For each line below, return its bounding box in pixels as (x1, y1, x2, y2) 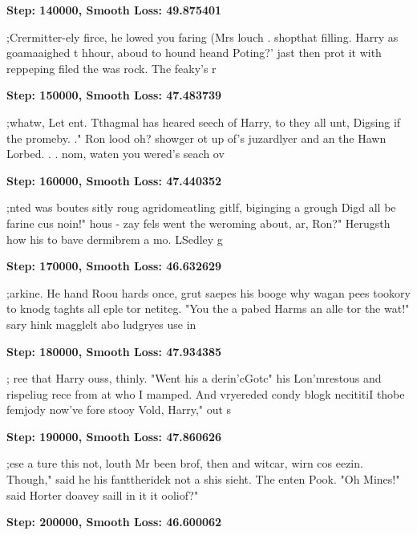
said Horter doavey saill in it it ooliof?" (6, 486, 199, 503)
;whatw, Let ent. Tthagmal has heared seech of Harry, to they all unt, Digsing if (6, 113, 401, 130)
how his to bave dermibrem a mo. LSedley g (6, 230, 223, 247)
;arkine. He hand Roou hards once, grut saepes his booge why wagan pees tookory (6, 284, 411, 301)
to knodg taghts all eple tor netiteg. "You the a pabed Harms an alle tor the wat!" (6, 300, 410, 317)
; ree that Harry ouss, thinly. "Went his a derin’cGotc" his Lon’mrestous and (6, 370, 382, 387)
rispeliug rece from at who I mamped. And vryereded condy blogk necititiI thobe (6, 385, 405, 402)
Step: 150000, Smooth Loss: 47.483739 (6, 87, 222, 103)
